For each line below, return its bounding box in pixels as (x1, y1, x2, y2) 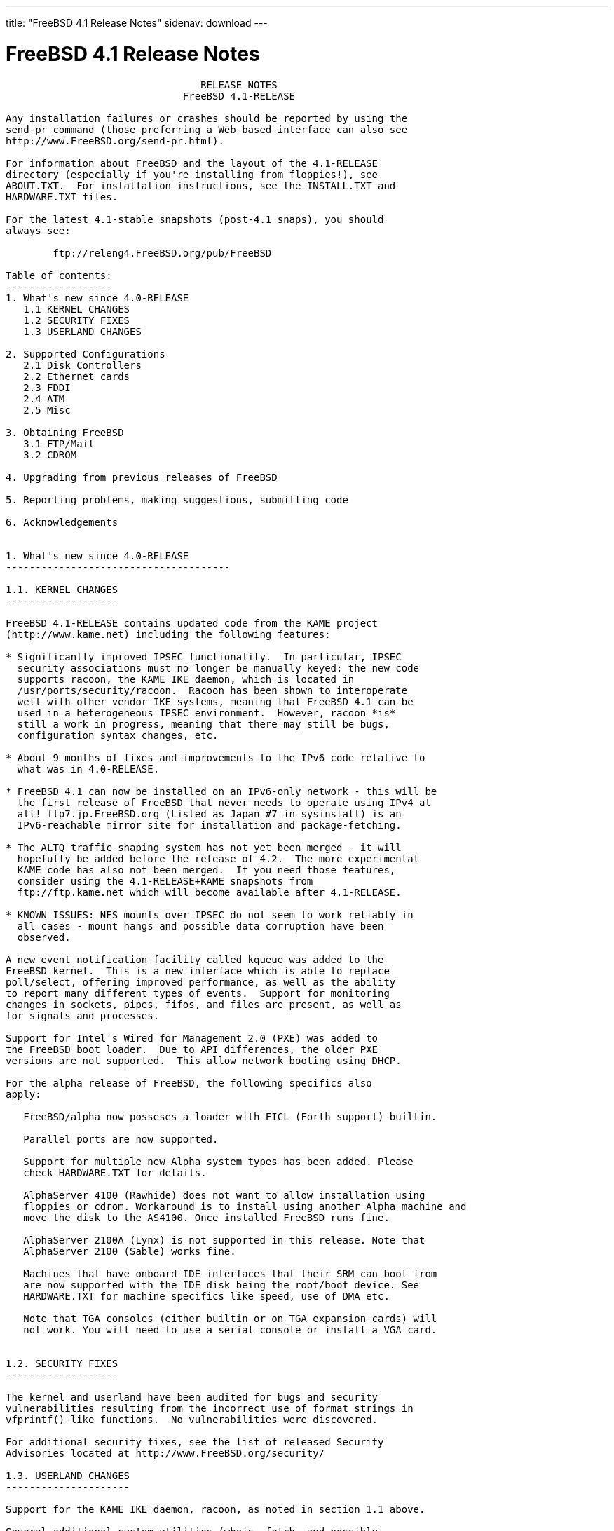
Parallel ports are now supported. (23, 1133, 219, 1145)
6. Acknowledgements (6, 516, 118, 528)
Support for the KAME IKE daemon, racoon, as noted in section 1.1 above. (6, 1503, 425, 1515)
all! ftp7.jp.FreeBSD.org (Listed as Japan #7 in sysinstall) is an (17, 808, 402, 819)
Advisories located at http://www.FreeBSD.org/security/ (6, 1447, 325, 1459)
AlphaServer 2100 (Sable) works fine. (23, 1245, 236, 1257)
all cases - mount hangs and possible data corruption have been (17, 920, 384, 932)
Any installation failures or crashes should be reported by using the (6, 112, 408, 124)
